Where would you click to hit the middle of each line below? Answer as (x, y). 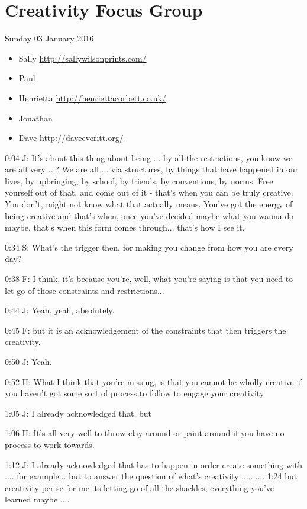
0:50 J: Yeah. (28, 361)
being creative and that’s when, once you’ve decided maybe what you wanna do (149, 215)
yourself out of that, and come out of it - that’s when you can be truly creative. (149, 192)
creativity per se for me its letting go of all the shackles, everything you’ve (140, 487)
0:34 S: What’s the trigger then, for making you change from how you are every (149, 247)
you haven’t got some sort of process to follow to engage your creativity (135, 393)
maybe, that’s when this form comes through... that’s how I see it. (125, 227)
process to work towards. (50, 444)
